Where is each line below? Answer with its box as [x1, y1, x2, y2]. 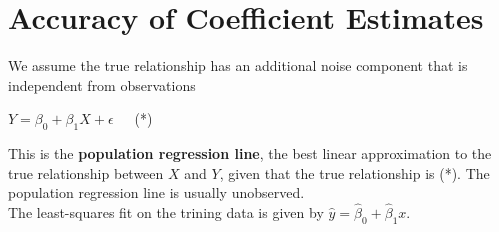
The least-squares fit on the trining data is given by [8, 202, 324, 223]
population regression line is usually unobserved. [8, 182, 305, 203]
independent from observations [8, 74, 196, 95]
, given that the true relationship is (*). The [219, 162, 490, 183]
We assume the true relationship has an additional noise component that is [8, 55, 468, 76]
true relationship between [8, 162, 164, 183]
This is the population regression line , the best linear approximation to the [8, 143, 492, 164]
